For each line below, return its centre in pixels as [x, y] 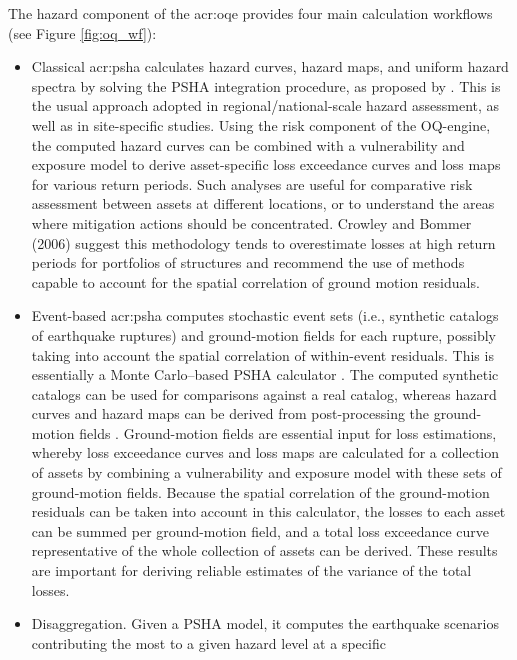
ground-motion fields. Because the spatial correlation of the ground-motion [260, 491]
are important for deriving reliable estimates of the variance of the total [251, 570]
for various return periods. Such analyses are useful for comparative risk [252, 183]
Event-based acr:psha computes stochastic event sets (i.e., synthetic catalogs [265, 315]
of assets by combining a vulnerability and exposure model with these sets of [266, 472]
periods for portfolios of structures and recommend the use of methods [248, 262]
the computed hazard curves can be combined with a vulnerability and [248, 144]
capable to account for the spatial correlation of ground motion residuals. [255, 281]
